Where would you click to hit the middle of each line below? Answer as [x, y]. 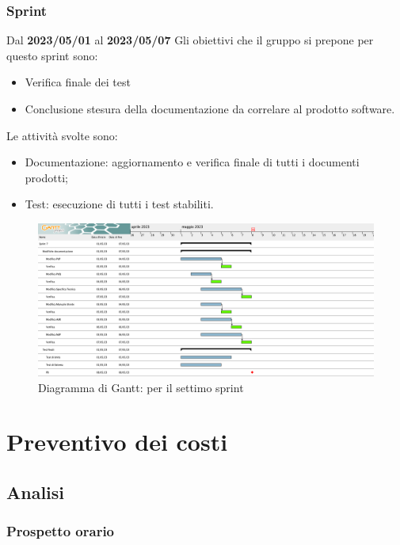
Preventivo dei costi [117, 442]
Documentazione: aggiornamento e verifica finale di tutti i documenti [192, 162]
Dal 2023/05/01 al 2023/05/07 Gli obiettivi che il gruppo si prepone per [190, 40]
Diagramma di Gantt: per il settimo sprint [141, 387]
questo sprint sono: [52, 55]
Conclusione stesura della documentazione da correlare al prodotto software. [210, 109]
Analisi [36, 492]
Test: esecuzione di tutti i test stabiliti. [119, 204]
